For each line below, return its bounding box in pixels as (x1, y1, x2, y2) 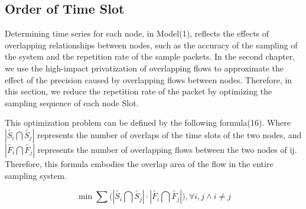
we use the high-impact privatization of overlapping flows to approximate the (5, 61, 284, 74)
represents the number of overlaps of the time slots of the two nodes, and (37, 128, 302, 141)
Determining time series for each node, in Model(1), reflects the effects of (5, 27, 269, 40)
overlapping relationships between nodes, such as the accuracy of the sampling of (5, 38, 298, 51)
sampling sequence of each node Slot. (5, 96, 139, 109)
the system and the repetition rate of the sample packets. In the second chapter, (5, 50, 295, 63)
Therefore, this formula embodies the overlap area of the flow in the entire (5, 157, 274, 169)
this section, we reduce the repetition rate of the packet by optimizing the (5, 85, 272, 97)
